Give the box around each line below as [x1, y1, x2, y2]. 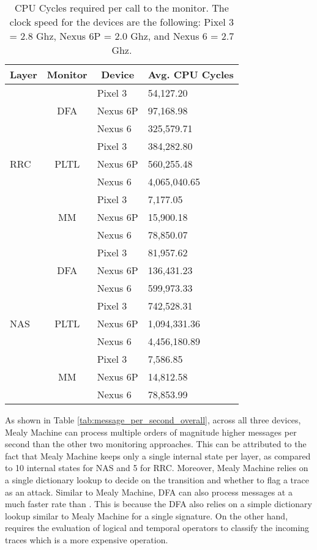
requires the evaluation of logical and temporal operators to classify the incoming [5, 521, 310, 534]
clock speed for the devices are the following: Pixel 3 [9, 15, 234, 29]
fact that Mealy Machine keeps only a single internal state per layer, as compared [5, 449, 311, 462]
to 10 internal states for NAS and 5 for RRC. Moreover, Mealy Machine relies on [5, 461, 308, 474]
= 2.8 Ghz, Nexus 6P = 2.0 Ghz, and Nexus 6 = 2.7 [9, 29, 234, 43]
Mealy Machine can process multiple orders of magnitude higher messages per [5, 425, 297, 438]
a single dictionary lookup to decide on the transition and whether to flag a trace [5, 473, 309, 486]
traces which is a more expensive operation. [5, 533, 168, 546]
